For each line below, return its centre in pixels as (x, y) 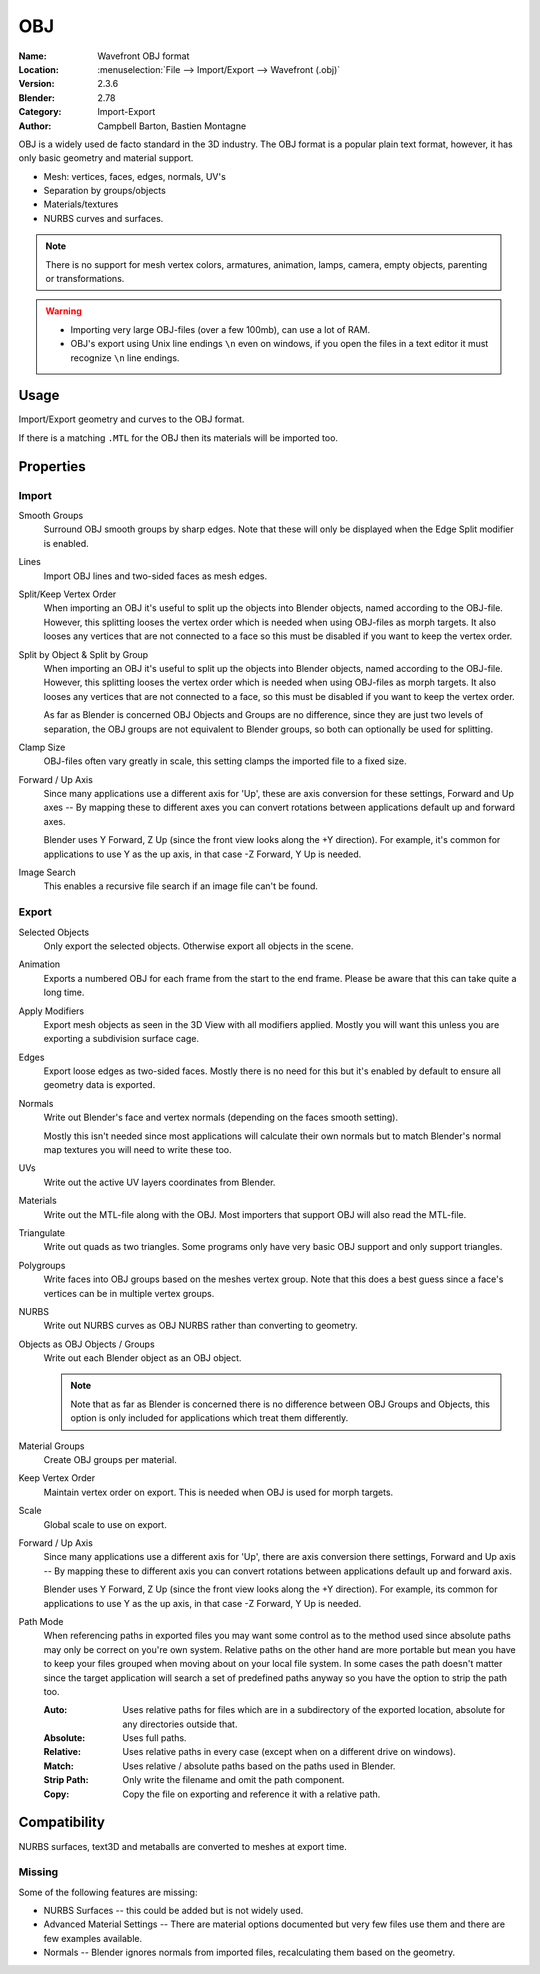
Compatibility (61, 1822)
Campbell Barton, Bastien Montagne (172, 126)
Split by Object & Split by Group (83, 654)
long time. (64, 992)
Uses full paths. (154, 1738)
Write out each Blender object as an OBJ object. (142, 1358)
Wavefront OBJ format (143, 56)
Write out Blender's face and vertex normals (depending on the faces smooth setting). (221, 1117)
